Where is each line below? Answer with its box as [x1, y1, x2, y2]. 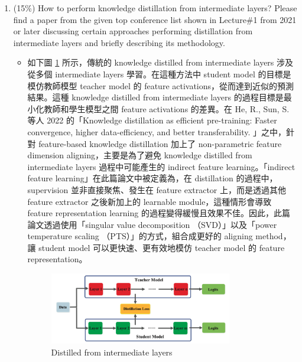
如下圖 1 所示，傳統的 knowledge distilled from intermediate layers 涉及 [27, 56, 294, 69]
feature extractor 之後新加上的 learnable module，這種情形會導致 [27, 195, 272, 207]
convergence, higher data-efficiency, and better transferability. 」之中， [27, 125, 286, 138]
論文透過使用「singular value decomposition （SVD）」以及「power [27, 218, 277, 230]
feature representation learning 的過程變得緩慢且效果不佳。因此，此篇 [27, 207, 290, 219]
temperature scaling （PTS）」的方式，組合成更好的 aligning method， [27, 230, 291, 242]
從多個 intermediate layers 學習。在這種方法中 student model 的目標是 [27, 67, 291, 80]
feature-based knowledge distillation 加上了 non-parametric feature [38, 137, 282, 149]
